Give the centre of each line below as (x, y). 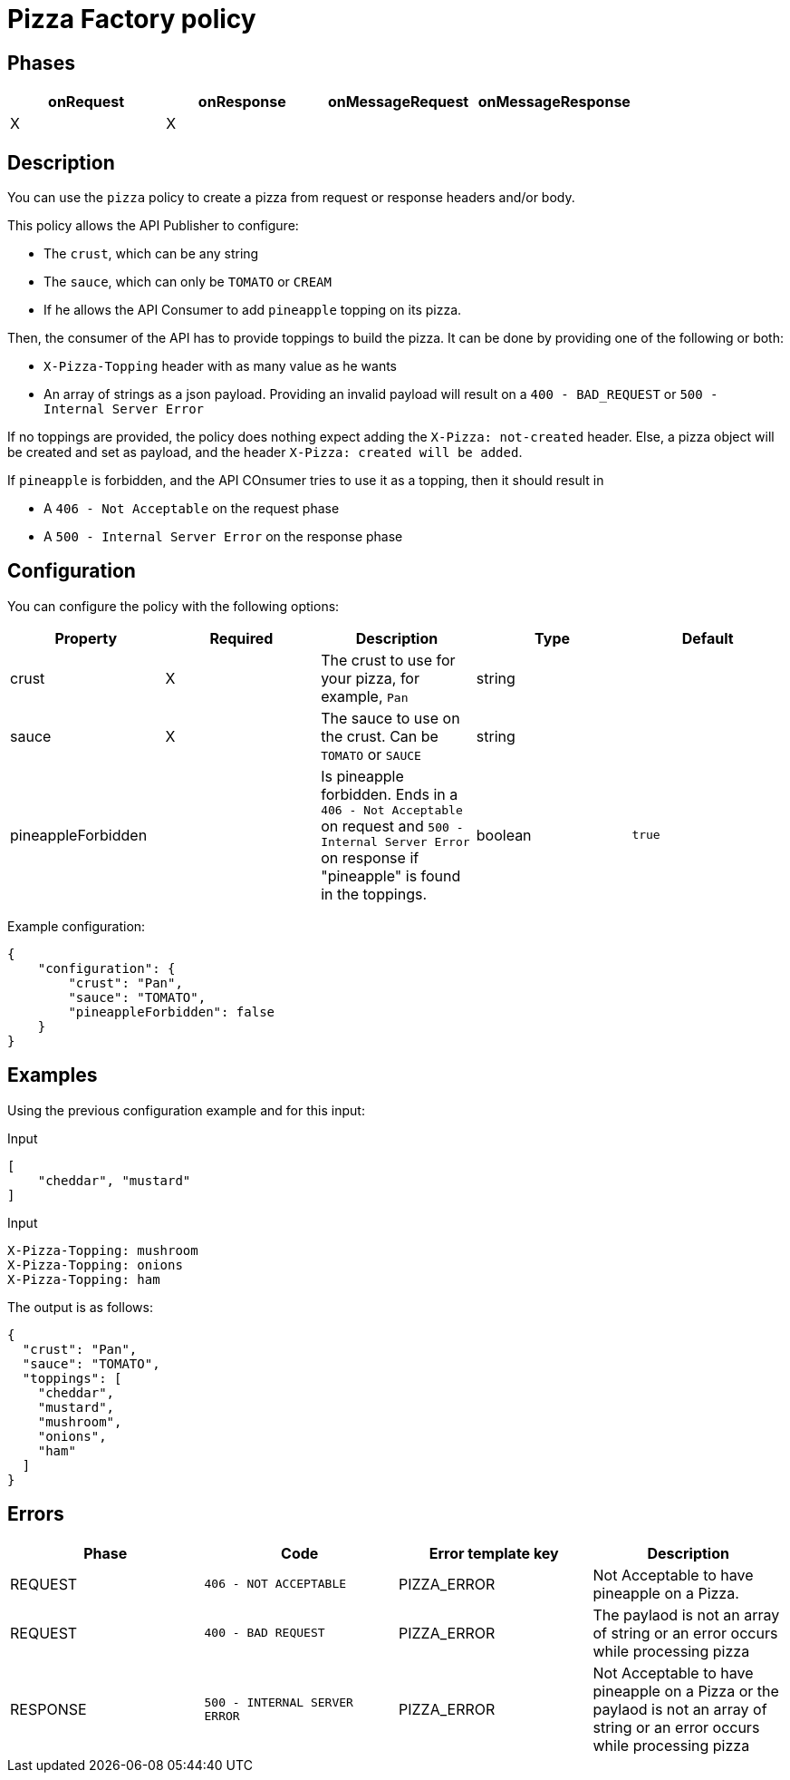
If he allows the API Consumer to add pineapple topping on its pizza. (253, 310)
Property (86, 638)
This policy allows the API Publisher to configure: (153, 226)
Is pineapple (362, 776)
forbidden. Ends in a (390, 794)
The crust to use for (388, 660)
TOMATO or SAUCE (371, 754)
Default (708, 638)
